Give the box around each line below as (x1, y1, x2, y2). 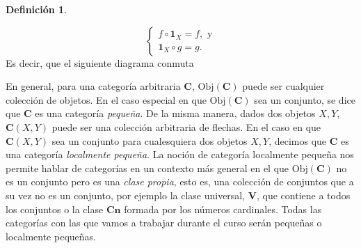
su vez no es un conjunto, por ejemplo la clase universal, (6, 187, 246, 202)
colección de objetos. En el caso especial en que (6, 92, 207, 107)
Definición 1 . (6, 2, 67, 16)
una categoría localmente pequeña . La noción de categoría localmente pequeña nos (6, 147, 354, 162)
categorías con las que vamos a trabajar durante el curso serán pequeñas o (6, 215, 322, 230)
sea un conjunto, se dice (254, 92, 355, 107)
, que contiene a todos (256, 187, 351, 202)
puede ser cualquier (242, 79, 325, 93)
